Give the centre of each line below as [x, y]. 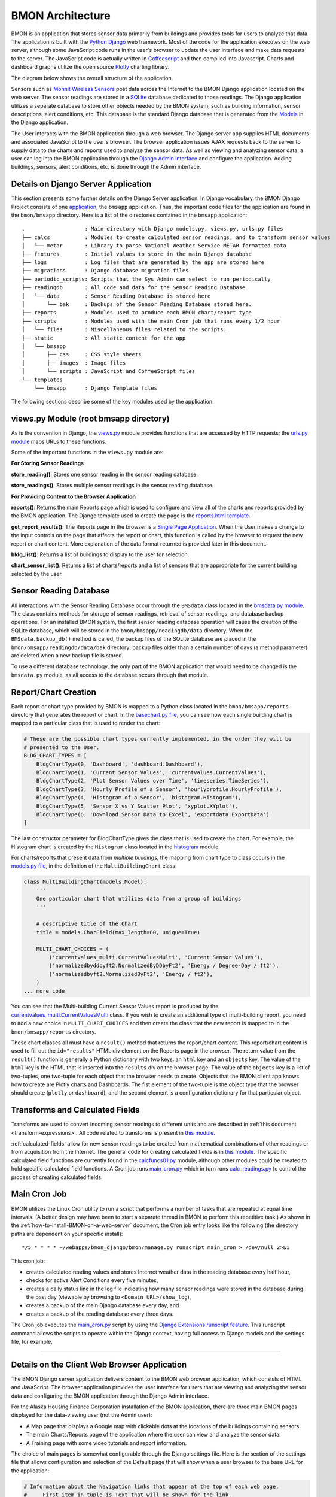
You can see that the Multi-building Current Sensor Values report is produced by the [115, 1007]
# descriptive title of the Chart [87, 924]
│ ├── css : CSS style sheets [82, 354]
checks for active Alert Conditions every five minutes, [92, 1280]
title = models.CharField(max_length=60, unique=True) [118, 932]
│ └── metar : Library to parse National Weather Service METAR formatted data [154, 246]
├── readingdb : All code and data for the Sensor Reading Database [134, 288]
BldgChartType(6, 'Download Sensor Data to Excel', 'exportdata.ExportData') [153, 814]
